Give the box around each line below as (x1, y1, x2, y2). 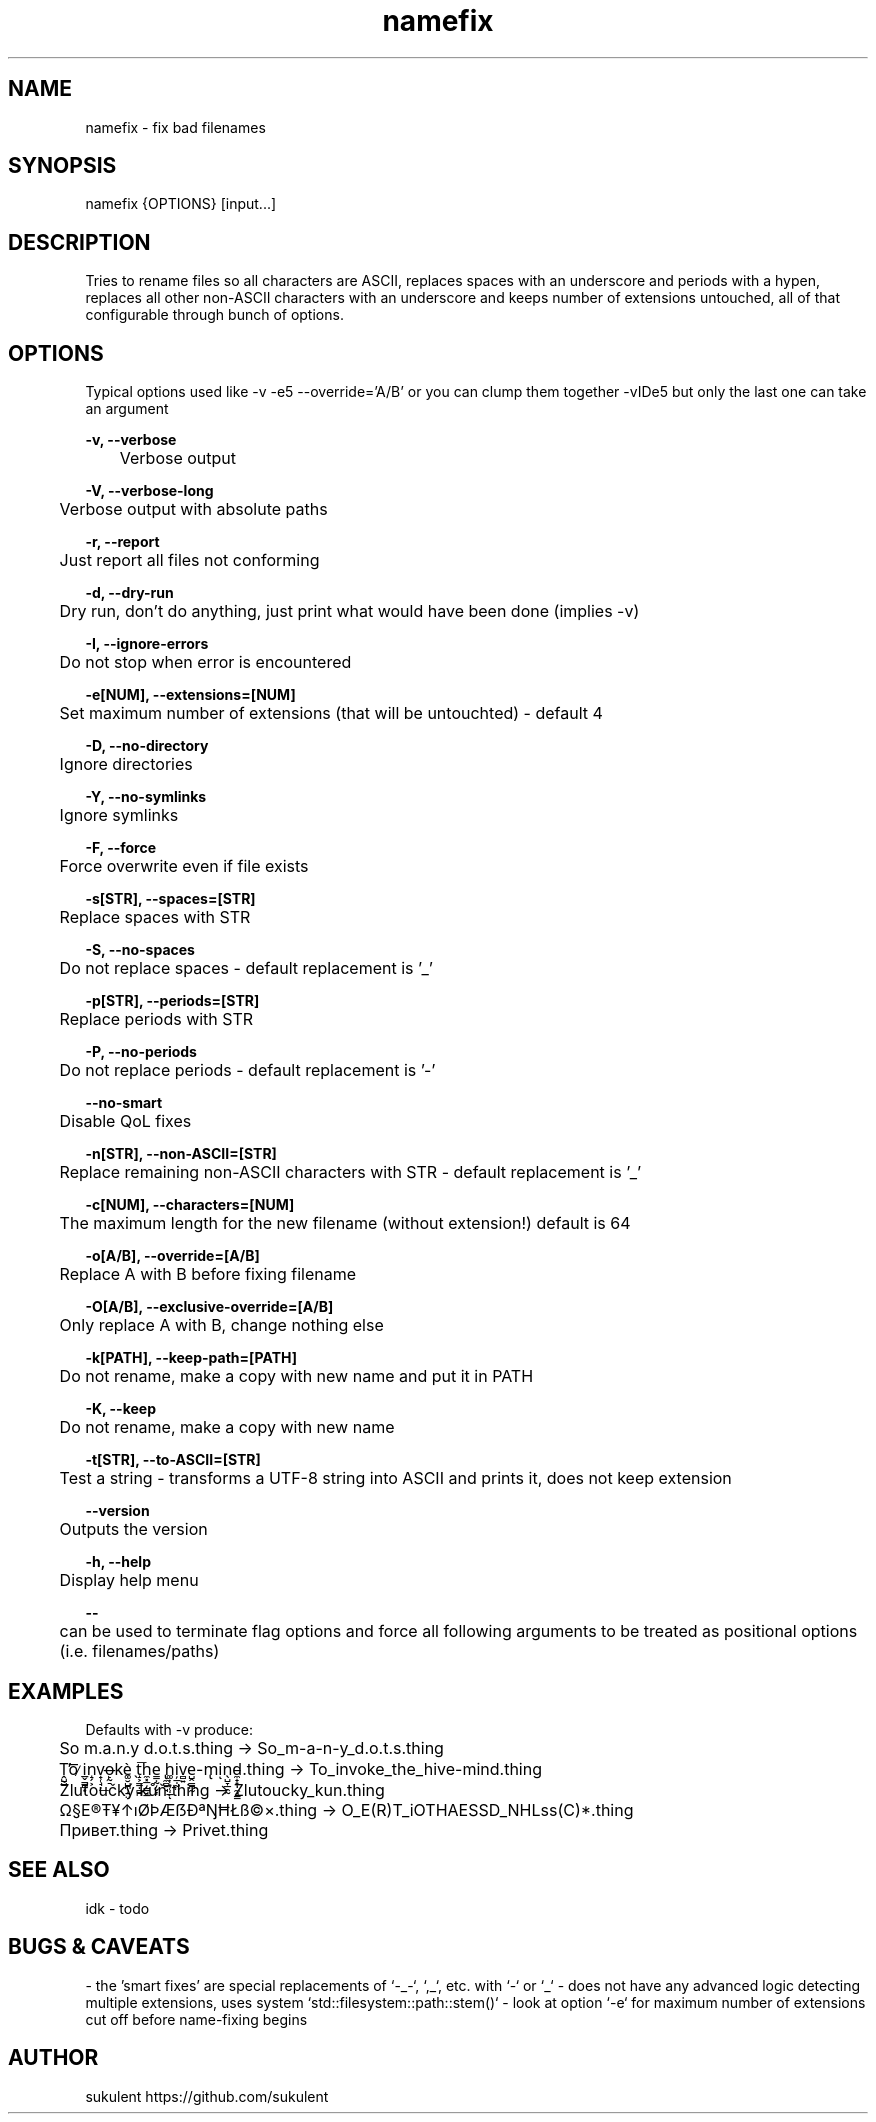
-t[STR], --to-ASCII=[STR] (85, 1451, 261, 1469)
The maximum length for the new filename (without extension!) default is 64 (59, 1213, 631, 1234)
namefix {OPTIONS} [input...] (85, 195, 277, 213)
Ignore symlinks (59, 805, 179, 826)
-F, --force (85, 839, 157, 857)
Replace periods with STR (59, 1009, 254, 1030)
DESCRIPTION (8, 229, 151, 255)
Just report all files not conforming (59, 550, 320, 571)
